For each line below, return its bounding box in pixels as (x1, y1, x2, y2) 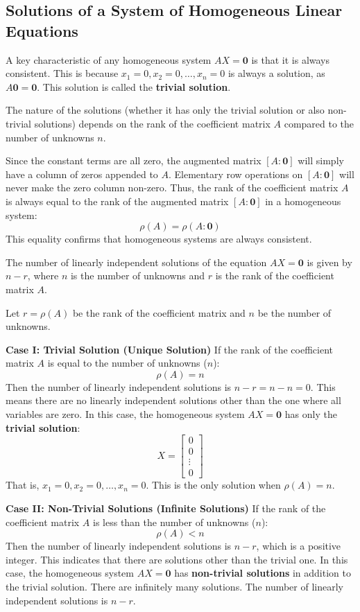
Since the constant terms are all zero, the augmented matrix (6, 153, 262, 168)
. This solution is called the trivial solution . (37, 79, 231, 94)
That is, (6, 478, 40, 492)
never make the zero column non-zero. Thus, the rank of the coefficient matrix (6, 180, 338, 195)
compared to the (284, 116, 354, 130)
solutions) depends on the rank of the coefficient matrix (34, 116, 271, 130)
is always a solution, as (228, 66, 325, 80)
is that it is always (251, 52, 330, 67)
